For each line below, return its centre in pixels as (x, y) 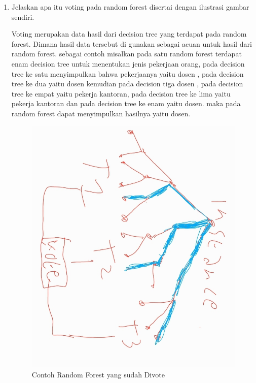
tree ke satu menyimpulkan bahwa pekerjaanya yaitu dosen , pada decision (127, 73)
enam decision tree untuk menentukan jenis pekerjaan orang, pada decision (128, 63)
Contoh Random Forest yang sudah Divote (98, 375)
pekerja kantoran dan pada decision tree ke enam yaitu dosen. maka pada (126, 103)
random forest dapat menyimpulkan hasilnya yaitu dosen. (101, 113)
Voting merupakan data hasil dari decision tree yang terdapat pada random (129, 34)
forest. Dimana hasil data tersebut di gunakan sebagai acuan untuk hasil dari (132, 43)
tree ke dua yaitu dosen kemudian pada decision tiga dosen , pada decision (127, 84)
